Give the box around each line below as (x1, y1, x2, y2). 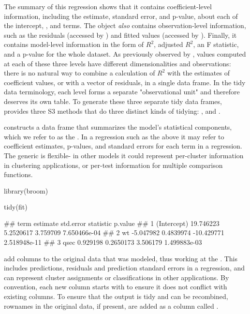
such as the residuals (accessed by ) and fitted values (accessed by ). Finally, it (4, 30, 237, 40)
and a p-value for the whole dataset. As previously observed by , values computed (4, 48, 246, 59)
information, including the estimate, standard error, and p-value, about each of (4, 11, 238, 21)
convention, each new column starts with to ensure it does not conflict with (4, 282, 227, 292)
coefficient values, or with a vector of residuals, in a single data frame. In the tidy (4, 77, 246, 87)
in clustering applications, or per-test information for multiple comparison (4, 160, 223, 170)
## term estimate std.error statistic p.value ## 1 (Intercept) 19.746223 (4, 218, 220, 228)
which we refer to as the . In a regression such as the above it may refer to (4, 131, 224, 141)
